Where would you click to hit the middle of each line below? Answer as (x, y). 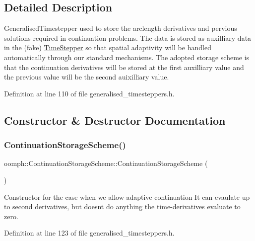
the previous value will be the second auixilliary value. (87, 77)
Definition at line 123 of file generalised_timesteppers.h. (89, 233)
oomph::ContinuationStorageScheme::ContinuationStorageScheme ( (106, 163)
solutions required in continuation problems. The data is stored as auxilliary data (128, 38)
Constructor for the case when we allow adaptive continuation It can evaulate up (127, 197)
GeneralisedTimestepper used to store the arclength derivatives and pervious (121, 28)
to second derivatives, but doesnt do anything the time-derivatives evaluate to (122, 206)
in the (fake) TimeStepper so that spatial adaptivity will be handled (108, 47)
